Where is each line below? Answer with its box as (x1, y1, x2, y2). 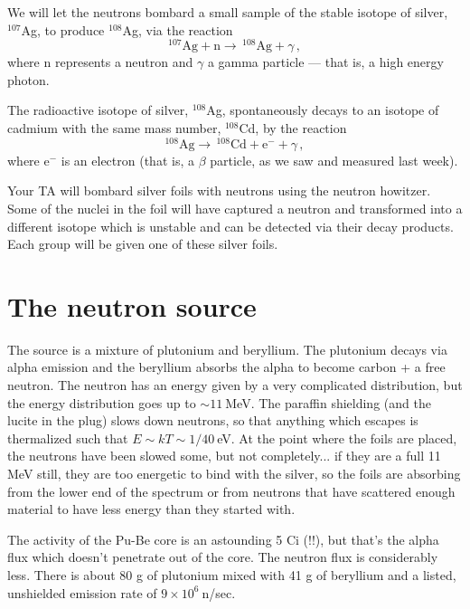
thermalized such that (7, 428, 128, 447)
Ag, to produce (21, 20, 105, 39)
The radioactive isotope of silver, (7, 100, 189, 119)
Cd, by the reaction (239, 119, 347, 138)
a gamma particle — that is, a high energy (207, 52, 444, 71)
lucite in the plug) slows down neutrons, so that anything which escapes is (7, 411, 418, 430)
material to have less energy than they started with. (7, 500, 296, 519)
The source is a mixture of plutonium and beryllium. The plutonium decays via (7, 339, 447, 358)
